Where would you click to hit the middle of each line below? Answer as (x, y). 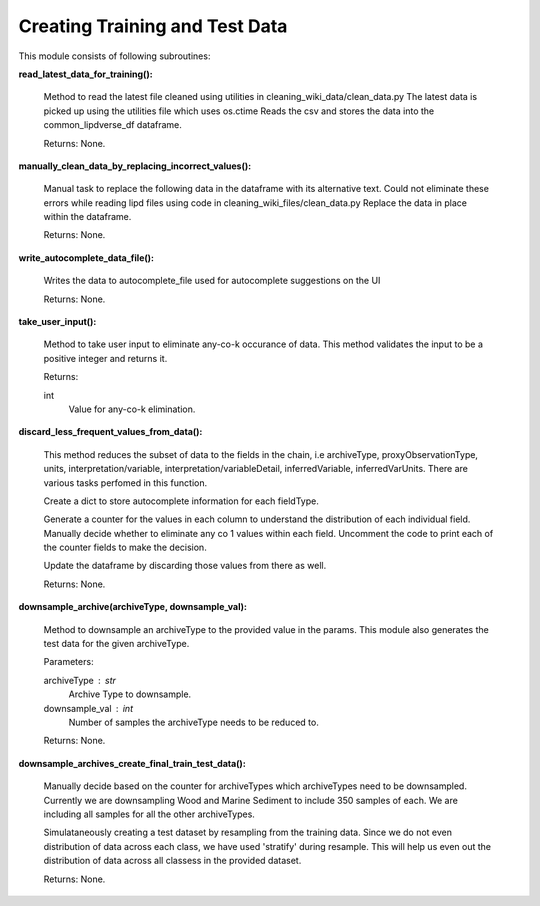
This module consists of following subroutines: (114, 56)
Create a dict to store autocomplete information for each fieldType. (181, 501)
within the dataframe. (87, 217)
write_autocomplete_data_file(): (86, 257)
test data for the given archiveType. (116, 644)
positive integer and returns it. (105, 358)
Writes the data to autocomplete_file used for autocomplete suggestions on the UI (212, 281)
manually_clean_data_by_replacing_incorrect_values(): (135, 166)
